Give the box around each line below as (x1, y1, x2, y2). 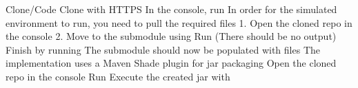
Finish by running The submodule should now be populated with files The (6, 42, 320, 56)
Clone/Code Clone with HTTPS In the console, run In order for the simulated (6, 2, 337, 16)
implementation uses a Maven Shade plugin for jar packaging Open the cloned (6, 56, 337, 70)
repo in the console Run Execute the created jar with (6, 69, 230, 83)
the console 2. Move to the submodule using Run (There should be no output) (6, 29, 337, 43)
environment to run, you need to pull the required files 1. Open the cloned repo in (6, 15, 352, 30)
